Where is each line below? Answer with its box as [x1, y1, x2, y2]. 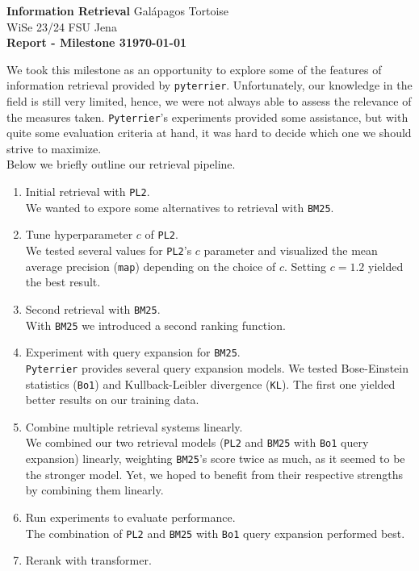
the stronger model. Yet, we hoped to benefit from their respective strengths [25, 465, 403, 482]
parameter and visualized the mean [203, 242, 378, 259]
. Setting [283, 257, 327, 274]
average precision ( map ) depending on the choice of [25, 257, 276, 274]
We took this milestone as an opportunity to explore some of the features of [6, 60, 382, 77]
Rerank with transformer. [25, 552, 152, 569]
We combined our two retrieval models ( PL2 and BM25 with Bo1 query [25, 434, 369, 451]
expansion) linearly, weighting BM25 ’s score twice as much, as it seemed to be [25, 450, 405, 467]
